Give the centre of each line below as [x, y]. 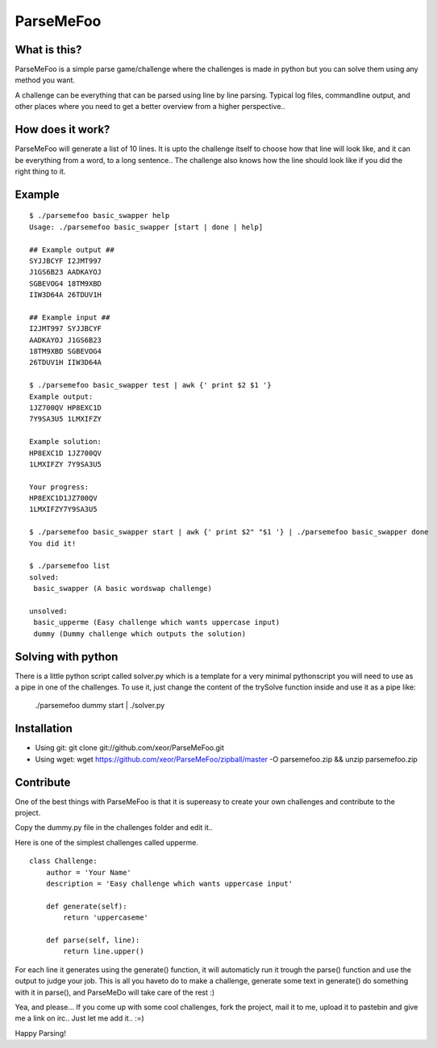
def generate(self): [86, 906]
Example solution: [66, 442]
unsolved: [48, 611]
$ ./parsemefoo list [70, 566]
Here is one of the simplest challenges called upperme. [107, 842]
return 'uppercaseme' [106, 918]
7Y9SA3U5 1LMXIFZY [66, 419]
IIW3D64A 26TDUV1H [66, 295]
